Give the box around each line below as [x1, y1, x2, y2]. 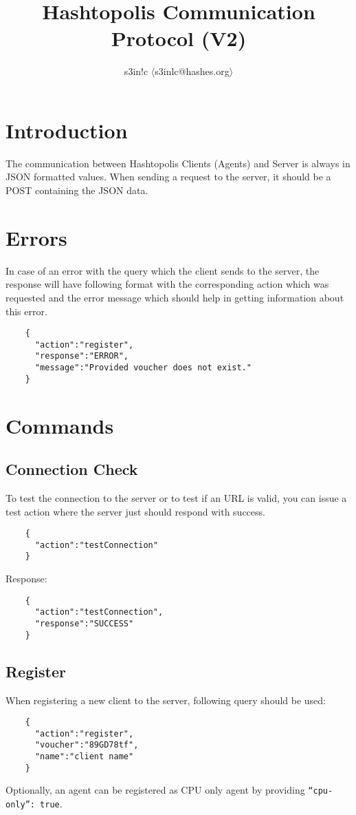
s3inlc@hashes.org [155, 64, 230, 78]
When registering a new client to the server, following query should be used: [5, 692, 326, 707]
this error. [5, 304, 47, 318]
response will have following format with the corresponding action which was [5, 277, 329, 291]
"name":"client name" [34, 752, 134, 762]
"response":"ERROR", [34, 351, 129, 361]
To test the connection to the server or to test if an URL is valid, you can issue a [5, 490, 347, 505]
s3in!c [124, 64, 148, 78]
